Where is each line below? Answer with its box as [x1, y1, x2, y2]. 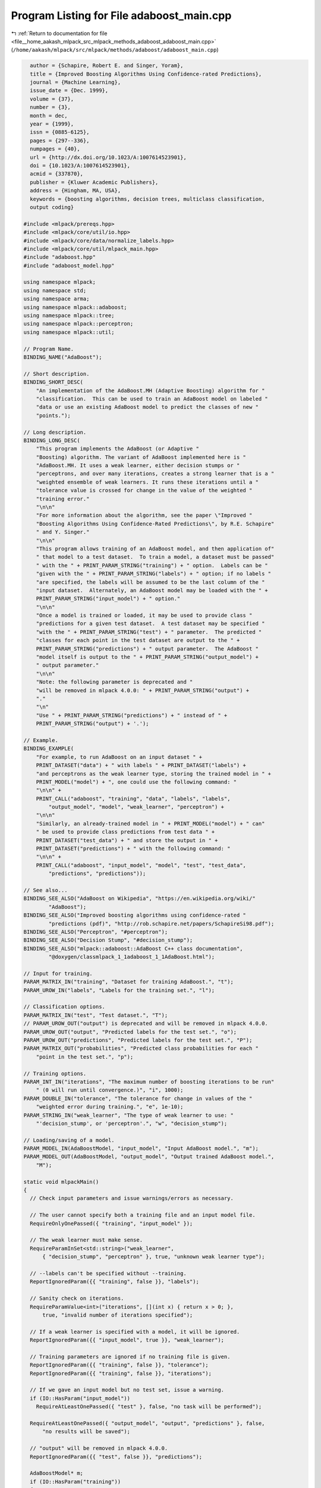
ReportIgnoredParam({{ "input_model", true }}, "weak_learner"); [30, 1337, 225, 1343]
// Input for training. [23, 970, 93, 977]
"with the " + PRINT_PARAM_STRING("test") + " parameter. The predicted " [36, 629, 262, 635]
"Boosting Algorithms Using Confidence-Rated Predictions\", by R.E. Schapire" [36, 520, 275, 527]
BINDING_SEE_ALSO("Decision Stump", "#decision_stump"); [23, 937, 193, 943]
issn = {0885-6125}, [30, 129, 90, 136]
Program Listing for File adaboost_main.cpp [11, 9, 232, 22]
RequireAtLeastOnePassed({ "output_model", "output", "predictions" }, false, [30, 1420, 265, 1427]
